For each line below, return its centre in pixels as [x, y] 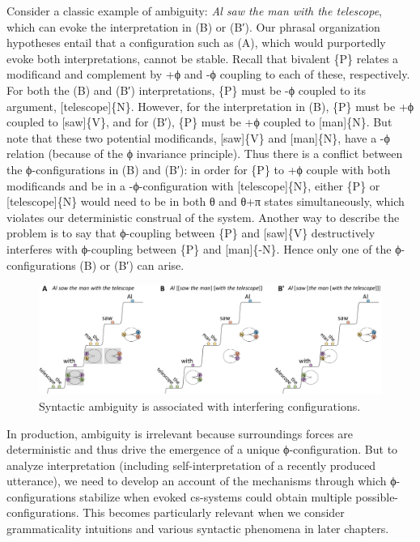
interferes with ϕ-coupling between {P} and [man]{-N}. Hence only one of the [199, 248]
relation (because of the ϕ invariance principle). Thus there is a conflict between [205, 154]
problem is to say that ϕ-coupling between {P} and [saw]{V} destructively [191, 233]
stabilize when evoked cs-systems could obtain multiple [216, 496]
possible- [377, 496]
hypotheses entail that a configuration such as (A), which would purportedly [196, 43]
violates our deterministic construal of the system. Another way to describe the [203, 217]
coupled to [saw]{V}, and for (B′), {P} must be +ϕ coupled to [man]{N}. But [199, 122]
